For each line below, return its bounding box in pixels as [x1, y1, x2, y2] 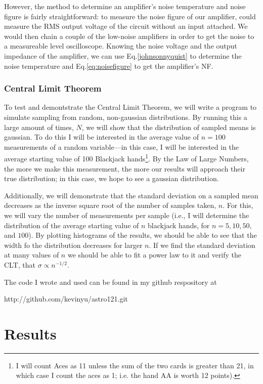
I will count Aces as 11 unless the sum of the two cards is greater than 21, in [16, 360, 254, 370]
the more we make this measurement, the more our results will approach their [4, 163, 245, 174]
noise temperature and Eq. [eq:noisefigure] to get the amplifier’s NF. [4, 60, 213, 71]
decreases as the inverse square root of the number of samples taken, [4, 200, 216, 210]
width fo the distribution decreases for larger [4, 239, 143, 250]
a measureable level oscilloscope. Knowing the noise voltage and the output [4, 40, 237, 51]
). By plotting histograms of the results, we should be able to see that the [28, 230, 257, 240]
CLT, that [4, 259, 36, 270]
